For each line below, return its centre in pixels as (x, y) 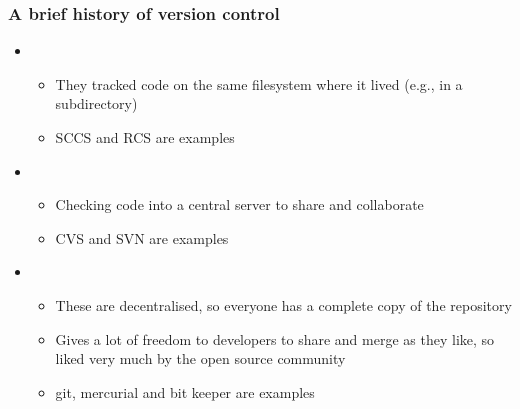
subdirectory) (96, 103)
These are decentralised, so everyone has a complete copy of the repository (283, 304)
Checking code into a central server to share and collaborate (239, 204)
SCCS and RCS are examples (145, 137)
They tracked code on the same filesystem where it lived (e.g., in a (259, 83)
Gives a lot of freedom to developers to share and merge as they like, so (275, 338)
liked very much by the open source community (200, 358)
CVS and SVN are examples (142, 237)
